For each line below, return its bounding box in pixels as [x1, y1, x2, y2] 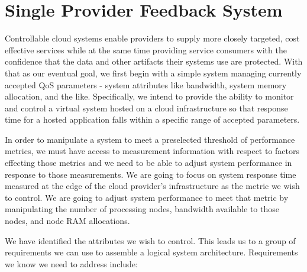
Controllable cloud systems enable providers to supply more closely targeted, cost [5, 32, 300, 44]
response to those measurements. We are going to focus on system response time [5, 168, 296, 180]
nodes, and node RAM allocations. [5, 215, 130, 227]
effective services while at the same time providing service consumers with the [5, 43, 287, 56]
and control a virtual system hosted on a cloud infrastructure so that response [5, 101, 288, 114]
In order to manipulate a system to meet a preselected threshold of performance [5, 133, 295, 145]
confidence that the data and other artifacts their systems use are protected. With [5, 55, 303, 68]
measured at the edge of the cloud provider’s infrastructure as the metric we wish [5, 180, 300, 192]
